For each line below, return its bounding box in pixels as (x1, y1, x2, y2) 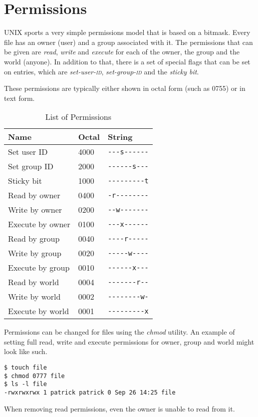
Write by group (8, 247, 61, 259)
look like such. (4, 346, 47, 357)
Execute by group (8, 262, 70, 274)
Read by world (8, 276, 59, 288)
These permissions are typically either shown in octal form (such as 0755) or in (4, 83, 246, 93)
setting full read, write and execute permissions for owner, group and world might (4, 336, 255, 347)
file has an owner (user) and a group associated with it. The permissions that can (4, 36, 253, 47)
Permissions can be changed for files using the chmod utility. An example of (4, 327, 235, 337)
